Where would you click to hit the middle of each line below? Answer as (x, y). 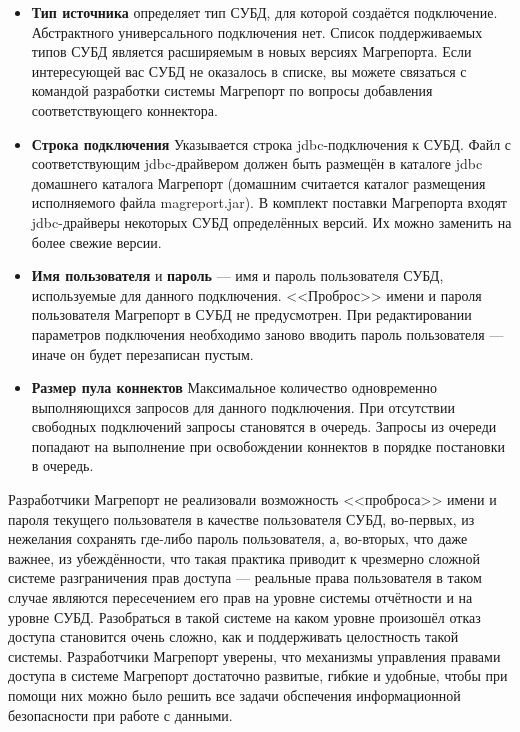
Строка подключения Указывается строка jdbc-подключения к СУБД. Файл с (271, 143)
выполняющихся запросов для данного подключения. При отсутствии (243, 406)
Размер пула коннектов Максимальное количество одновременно (234, 387)
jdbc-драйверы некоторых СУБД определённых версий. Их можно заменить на (271, 221)
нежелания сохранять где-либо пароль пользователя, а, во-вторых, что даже (238, 538)
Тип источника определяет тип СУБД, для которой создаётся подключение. (264, 12)
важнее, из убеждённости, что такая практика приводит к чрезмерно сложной (244, 557)
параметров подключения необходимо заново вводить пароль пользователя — (267, 333)
